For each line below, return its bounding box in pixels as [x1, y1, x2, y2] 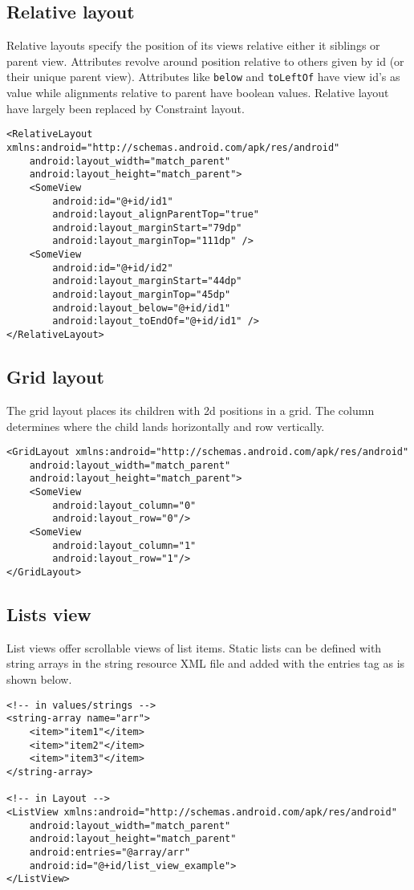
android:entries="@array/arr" [29, 846, 191, 858]
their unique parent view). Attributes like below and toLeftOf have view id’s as [6, 68, 400, 85]
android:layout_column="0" [52, 499, 197, 511]
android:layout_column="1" [52, 539, 197, 551]
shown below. [6, 671, 72, 688]
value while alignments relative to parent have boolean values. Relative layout [6, 84, 389, 101]
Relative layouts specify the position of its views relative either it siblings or [6, 37, 380, 54]
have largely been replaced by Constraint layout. [6, 100, 245, 116]
